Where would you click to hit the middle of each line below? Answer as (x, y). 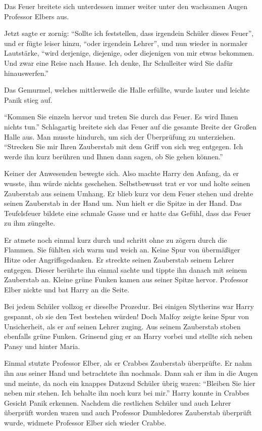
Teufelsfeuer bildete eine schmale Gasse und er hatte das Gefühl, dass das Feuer (128, 213)
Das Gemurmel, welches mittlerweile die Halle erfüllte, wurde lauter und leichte (127, 90)
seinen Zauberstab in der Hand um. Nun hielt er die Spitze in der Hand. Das (123, 203)
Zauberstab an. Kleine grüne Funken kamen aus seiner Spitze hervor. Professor (126, 279)
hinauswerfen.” (27, 73)
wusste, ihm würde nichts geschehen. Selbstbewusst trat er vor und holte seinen (127, 183)
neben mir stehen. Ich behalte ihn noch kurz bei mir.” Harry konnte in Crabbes (127, 393)
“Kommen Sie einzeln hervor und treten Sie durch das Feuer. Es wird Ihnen (121, 117)
